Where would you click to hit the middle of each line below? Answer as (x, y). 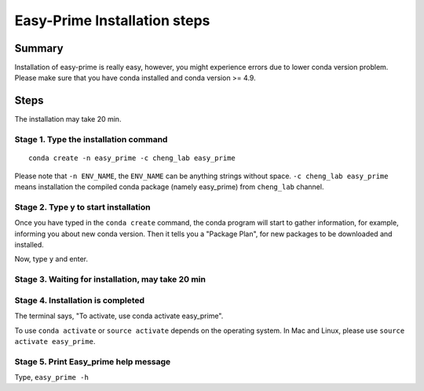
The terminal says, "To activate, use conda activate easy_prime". (119, 316)
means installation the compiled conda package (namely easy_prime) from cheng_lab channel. (169, 187)
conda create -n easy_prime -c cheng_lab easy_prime (132, 158)
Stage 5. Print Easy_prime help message (93, 361)
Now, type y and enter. (51, 259)
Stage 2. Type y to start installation (82, 206)
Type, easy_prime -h (52, 378)
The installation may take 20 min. (68, 119)
